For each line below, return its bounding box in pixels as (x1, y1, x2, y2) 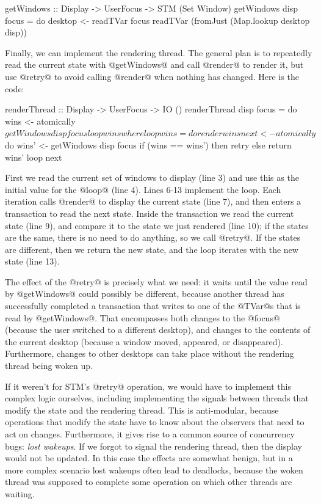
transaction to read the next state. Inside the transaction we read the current (5, 206, 294, 219)
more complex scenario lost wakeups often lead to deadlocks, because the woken (5, 463, 303, 476)
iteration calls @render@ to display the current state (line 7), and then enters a (5, 195, 301, 208)
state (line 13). (5, 255, 60, 268)
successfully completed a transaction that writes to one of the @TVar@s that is (5, 299, 301, 312)
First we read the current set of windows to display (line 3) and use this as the (5, 171, 299, 184)
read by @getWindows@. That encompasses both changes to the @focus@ (5, 311, 280, 324)
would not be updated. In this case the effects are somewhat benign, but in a (5, 451, 293, 464)
